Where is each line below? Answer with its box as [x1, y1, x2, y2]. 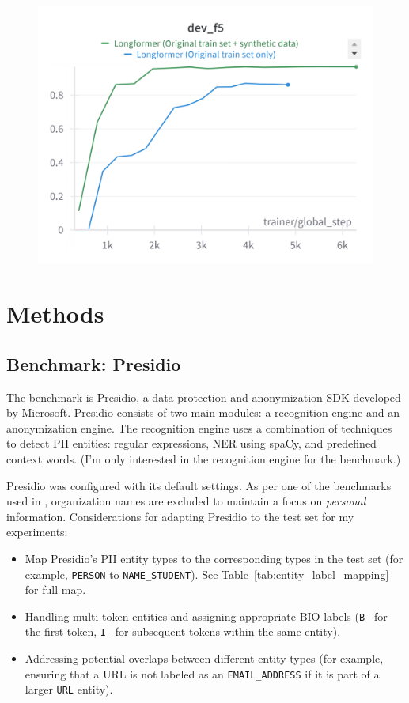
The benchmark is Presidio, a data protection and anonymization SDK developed [6, 388, 401, 405]
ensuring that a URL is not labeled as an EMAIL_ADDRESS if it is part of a [25, 665, 380, 682]
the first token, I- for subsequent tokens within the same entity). [25, 623, 341, 640]
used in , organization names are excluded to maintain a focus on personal [6, 493, 366, 509]
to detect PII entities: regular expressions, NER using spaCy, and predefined [6, 435, 377, 452]
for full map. [25, 581, 86, 598]
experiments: [6, 523, 68, 540]
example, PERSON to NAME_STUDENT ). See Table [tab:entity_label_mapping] [25, 565, 389, 582]
